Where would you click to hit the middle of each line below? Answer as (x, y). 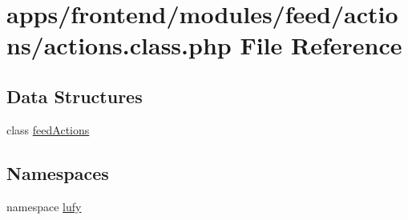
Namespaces (58, 172)
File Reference (321, 45)
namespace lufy (44, 206)
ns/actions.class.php (119, 45)
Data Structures (75, 96)
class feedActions (48, 129)
